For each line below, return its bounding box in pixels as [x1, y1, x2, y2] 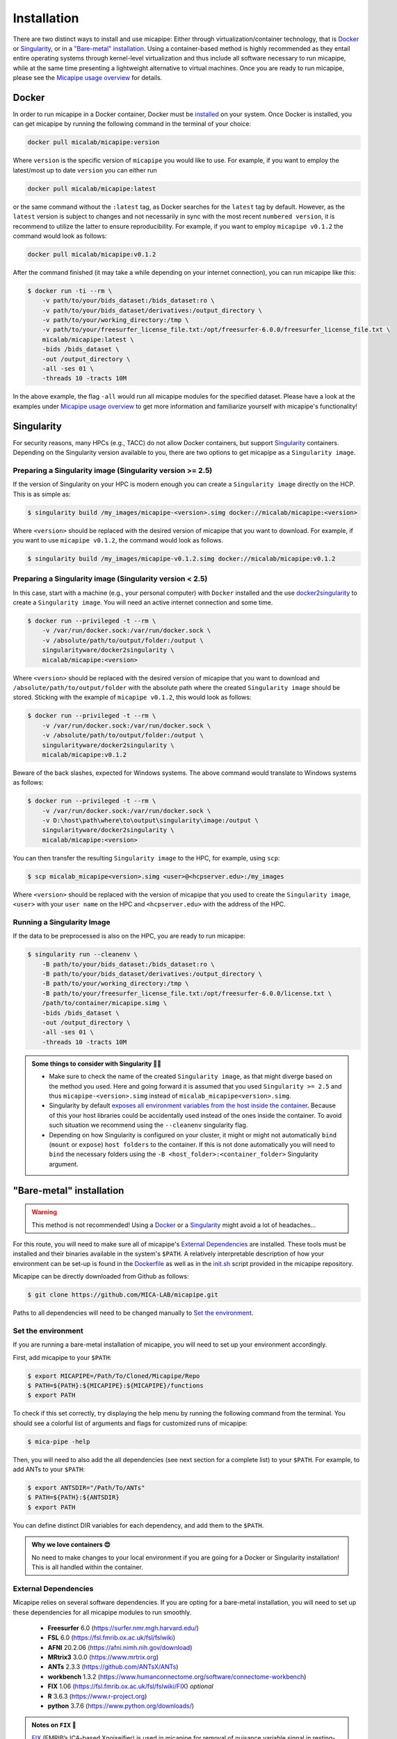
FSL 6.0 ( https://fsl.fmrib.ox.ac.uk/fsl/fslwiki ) [47, 1633, 176, 1642]
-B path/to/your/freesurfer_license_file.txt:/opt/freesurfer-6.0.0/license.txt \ [42, 989, 332, 997]
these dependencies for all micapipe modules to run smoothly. [13, 1608, 192, 1617]
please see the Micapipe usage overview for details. [13, 74, 163, 82]
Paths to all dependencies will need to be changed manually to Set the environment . [13, 1308, 254, 1317]
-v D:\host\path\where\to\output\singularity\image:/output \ [42, 817, 259, 824]
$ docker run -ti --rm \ [27, 287, 113, 295]
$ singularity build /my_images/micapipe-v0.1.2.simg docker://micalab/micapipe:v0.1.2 [27, 554, 336, 563]
